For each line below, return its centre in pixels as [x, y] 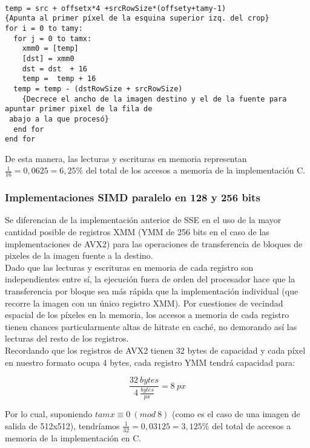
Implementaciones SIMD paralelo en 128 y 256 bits [133, 197]
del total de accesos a [252, 425]
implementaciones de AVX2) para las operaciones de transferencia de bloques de [154, 243]
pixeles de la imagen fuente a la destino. [79, 255]
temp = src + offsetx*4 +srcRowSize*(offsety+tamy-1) [116, 8]
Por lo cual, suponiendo [49, 414]
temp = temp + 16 [59, 79]
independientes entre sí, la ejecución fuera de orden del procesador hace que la [150, 279]
